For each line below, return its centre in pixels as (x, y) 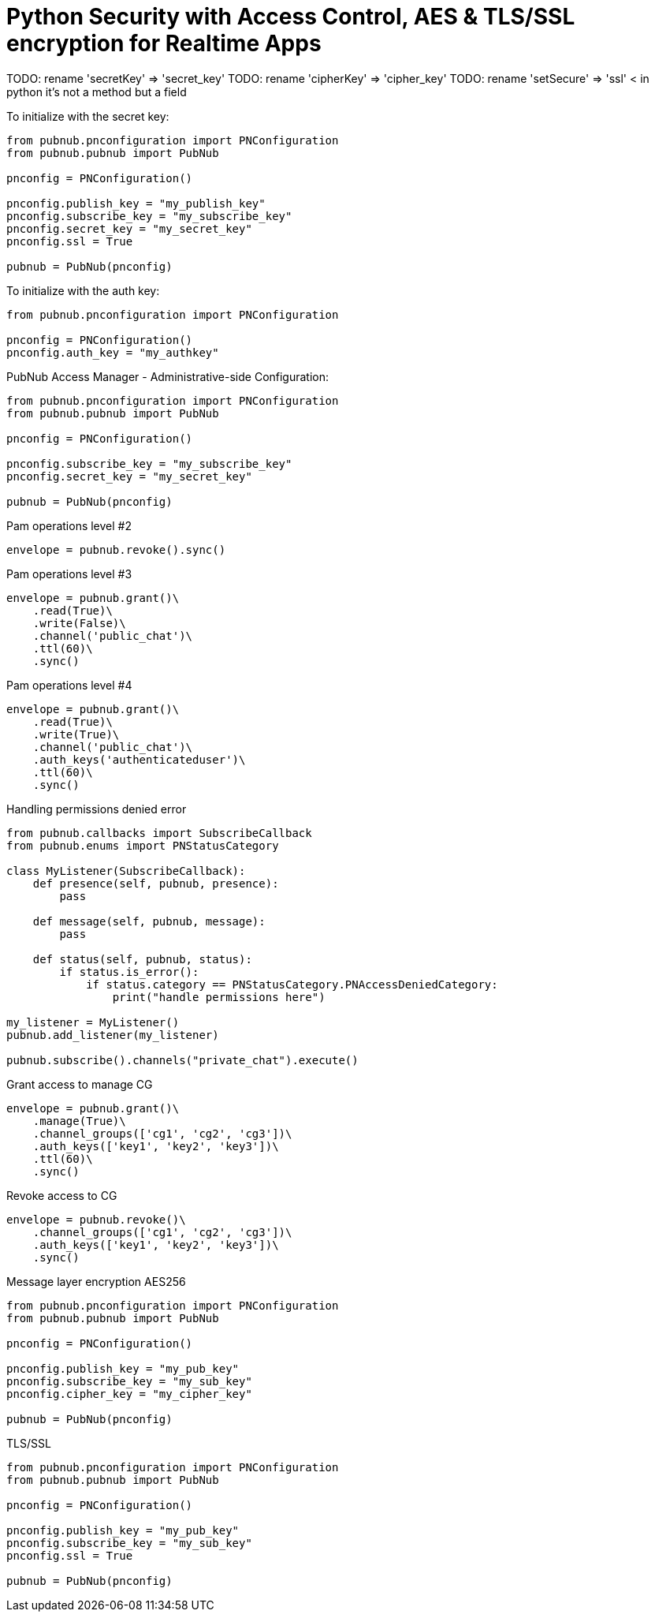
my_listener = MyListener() (93, 1022)
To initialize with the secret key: (88, 116)
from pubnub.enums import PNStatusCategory (143, 845)
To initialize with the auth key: (83, 290)
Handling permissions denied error (97, 809)
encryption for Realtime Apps (164, 43)
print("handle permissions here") (219, 997)
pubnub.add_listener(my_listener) (113, 1035)
